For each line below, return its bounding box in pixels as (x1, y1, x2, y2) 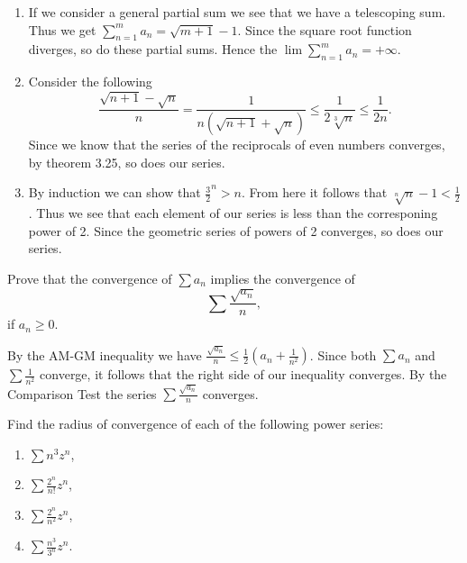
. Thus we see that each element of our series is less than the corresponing (28, 204, 438, 222)
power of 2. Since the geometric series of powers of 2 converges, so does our (28, 221, 444, 240)
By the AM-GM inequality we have (7, 345, 202, 364)
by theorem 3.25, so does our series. (28, 152, 225, 171)
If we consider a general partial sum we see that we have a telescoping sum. (28, 3, 446, 21)
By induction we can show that (28, 183, 201, 202)
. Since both (309, 345, 377, 364)
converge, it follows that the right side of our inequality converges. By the (40, 365, 447, 384)
